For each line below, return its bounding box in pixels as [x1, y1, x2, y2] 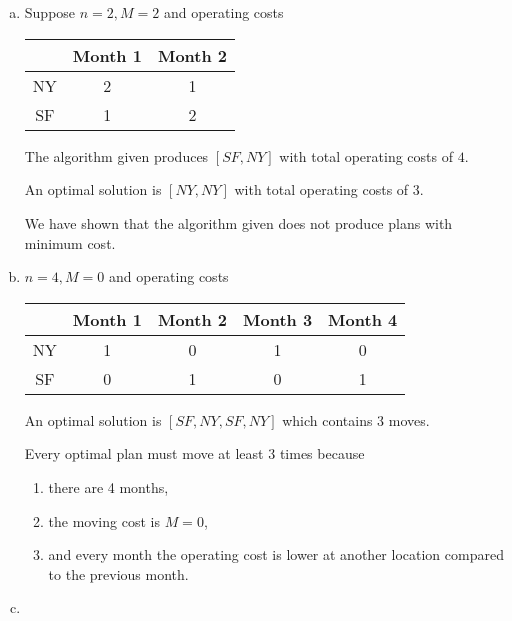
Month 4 [328, 307, 398, 331]
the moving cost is [48, 510, 160, 531]
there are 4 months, [48, 476, 169, 497]
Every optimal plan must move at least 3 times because [24, 443, 365, 464]
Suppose [24, 2, 76, 23]
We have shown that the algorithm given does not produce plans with [24, 212, 453, 233]
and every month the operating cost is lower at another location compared [48, 544, 504, 565]
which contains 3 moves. [282, 409, 430, 430]
